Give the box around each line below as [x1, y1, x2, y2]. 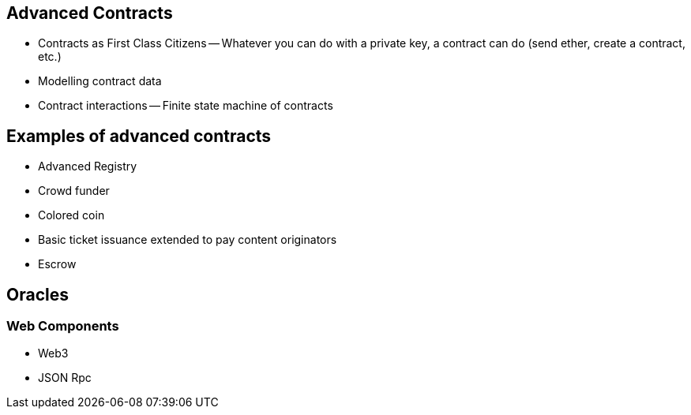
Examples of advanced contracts [6, 125, 272, 146]
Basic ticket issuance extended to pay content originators [38, 233, 337, 247]
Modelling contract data [38, 74, 162, 88]
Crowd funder [38, 184, 110, 198]
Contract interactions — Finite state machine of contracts [38, 99, 333, 113]
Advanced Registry [38, 159, 137, 174]
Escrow [38, 257, 77, 271]
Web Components [6, 318, 119, 335]
